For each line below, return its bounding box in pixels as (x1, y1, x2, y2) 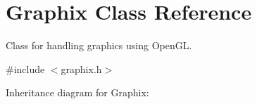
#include (6, 61, 45, 76)
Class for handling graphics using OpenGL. (6, 38, 192, 53)
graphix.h (61, 61, 102, 76)
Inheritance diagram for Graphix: (6, 85, 149, 100)
